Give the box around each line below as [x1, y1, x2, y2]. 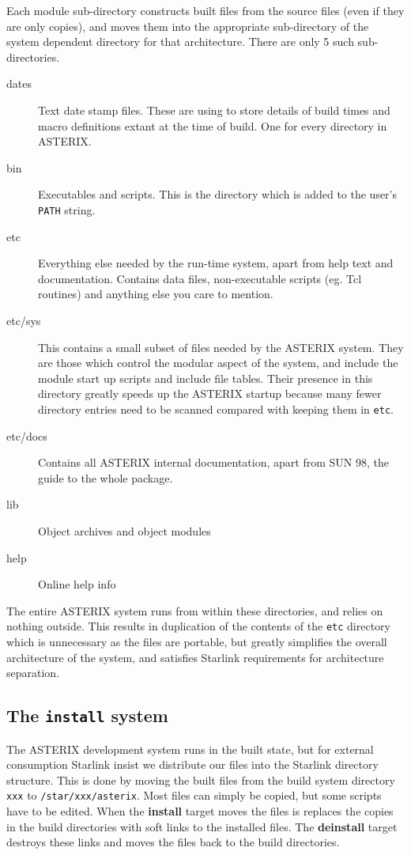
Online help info [38, 576, 116, 592]
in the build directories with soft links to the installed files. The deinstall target [6, 818, 398, 834]
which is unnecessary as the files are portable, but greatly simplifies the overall [6, 634, 387, 649]
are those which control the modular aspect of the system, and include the [38, 354, 398, 371]
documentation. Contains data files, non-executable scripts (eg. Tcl [38, 270, 362, 286]
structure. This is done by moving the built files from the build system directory [6, 771, 395, 788]
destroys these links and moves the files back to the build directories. [6, 834, 340, 850]
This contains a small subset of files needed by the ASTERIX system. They [38, 339, 404, 355]
